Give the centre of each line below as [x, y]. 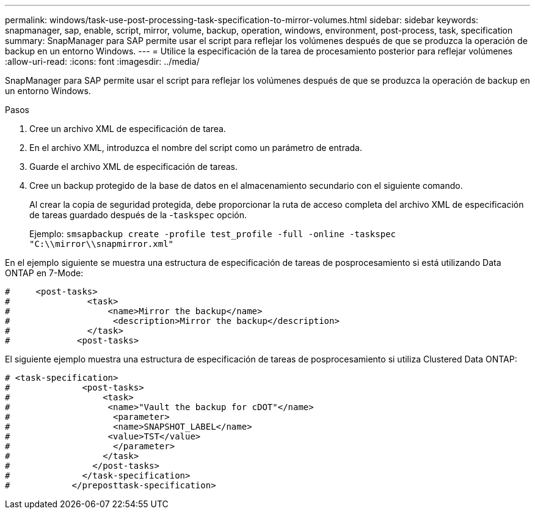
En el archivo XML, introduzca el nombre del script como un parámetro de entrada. [196, 148]
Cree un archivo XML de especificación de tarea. [128, 129]
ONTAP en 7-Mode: [44, 273]
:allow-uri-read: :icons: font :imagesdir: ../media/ [102, 61]
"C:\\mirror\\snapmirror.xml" [102, 244]
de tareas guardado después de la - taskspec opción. [138, 215]
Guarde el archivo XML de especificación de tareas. [134, 167]
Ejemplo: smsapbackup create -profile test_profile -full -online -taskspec [213, 234]
